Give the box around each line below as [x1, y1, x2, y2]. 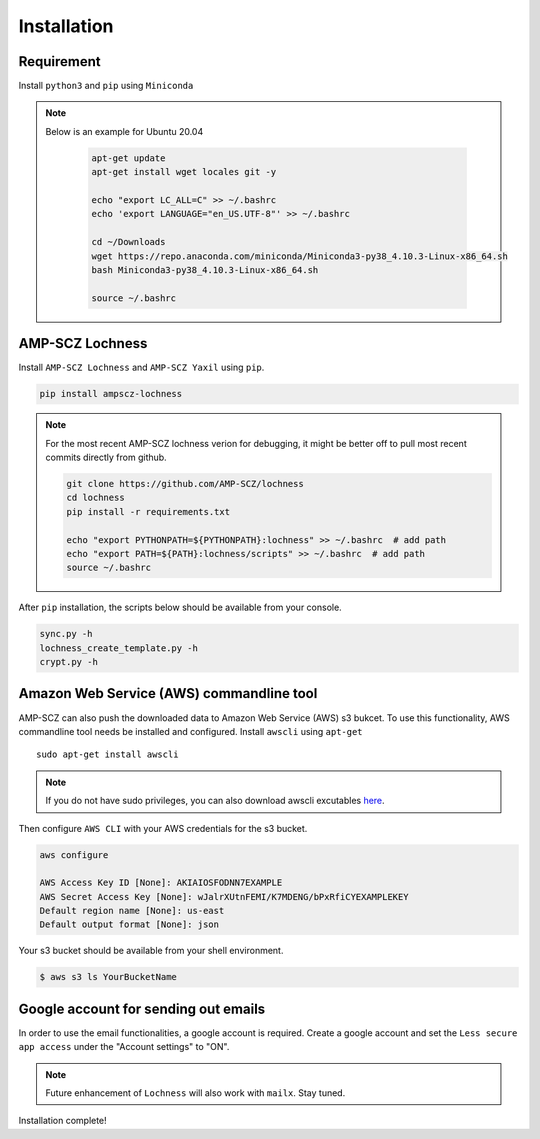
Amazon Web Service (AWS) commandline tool [18, 685, 318, 702]
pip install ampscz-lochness [39, 388, 183, 400]
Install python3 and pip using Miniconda [18, 80, 194, 92]
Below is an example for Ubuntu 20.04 [45, 125, 204, 137]
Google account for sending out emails [18, 1000, 266, 1017]
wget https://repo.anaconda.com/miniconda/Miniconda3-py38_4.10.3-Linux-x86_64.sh [91, 250, 509, 262]
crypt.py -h [39, 656, 99, 668]
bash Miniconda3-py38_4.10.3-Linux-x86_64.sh [91, 264, 319, 275]
